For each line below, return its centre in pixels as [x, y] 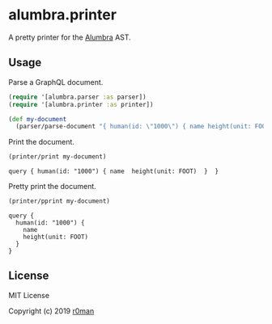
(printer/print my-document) [57, 157]
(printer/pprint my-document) [59, 201]
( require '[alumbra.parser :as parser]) [78, 97]
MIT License [29, 295]
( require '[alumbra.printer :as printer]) [81, 104]
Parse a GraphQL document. [56, 82]
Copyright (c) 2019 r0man [51, 311]
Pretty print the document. [53, 187]
